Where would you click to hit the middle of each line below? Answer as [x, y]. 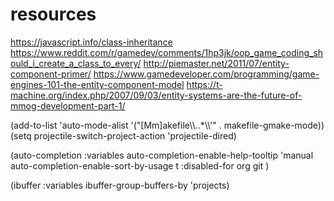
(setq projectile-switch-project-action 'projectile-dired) [123, 135]
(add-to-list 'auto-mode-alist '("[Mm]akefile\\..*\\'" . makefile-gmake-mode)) [167, 125]
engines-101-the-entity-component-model [97, 84]
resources [53, 14]
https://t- [204, 84]
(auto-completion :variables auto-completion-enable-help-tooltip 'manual [162, 155]
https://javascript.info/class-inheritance [91, 42]
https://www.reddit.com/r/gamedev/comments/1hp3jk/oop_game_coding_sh [167, 52]
